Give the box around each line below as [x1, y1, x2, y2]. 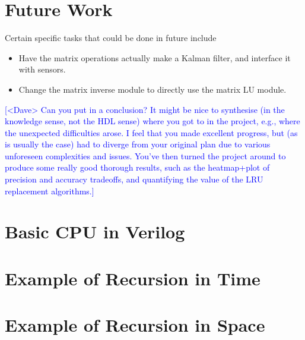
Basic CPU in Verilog [5, 219, 185, 244]
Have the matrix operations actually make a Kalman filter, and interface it [18, 51, 291, 64]
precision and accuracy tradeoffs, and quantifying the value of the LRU [5, 173, 263, 185]
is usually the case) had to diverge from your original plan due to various [5, 138, 271, 150]
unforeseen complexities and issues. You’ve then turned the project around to [5, 149, 286, 162]
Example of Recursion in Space [5, 313, 265, 337]
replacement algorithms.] [5, 184, 94, 197]
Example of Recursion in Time [5, 266, 260, 290]
